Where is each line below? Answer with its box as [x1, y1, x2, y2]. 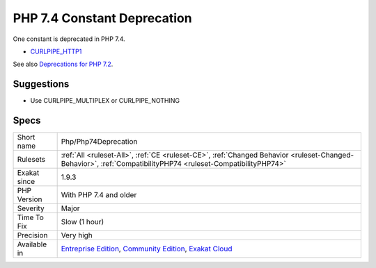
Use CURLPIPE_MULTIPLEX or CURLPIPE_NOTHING [30, 97, 180, 105]
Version [17, 194, 42, 204]
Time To [17, 212, 45, 222]
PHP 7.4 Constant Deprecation [13, 10, 192, 26]
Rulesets [17, 155, 45, 165]
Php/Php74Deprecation [61, 137, 138, 146]
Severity [17, 203, 45, 213]
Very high [61, 231, 93, 240]
